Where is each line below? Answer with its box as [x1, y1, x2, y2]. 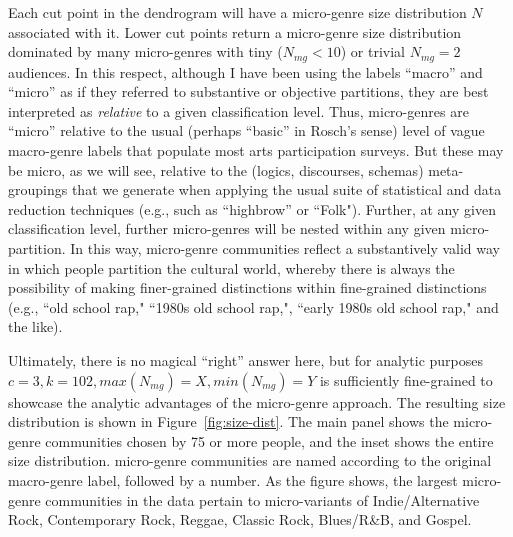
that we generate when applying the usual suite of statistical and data [71, 179, 502, 200]
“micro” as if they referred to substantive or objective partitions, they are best [8, 81, 489, 102]
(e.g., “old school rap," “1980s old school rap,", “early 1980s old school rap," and [8, 296, 499, 317]
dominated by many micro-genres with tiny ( [8, 41, 283, 62]
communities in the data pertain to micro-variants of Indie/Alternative [45, 489, 480, 510]
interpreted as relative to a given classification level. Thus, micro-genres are [8, 100, 469, 121]
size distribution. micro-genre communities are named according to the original [8, 450, 492, 471]
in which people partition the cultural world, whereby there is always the [8, 257, 455, 278]
